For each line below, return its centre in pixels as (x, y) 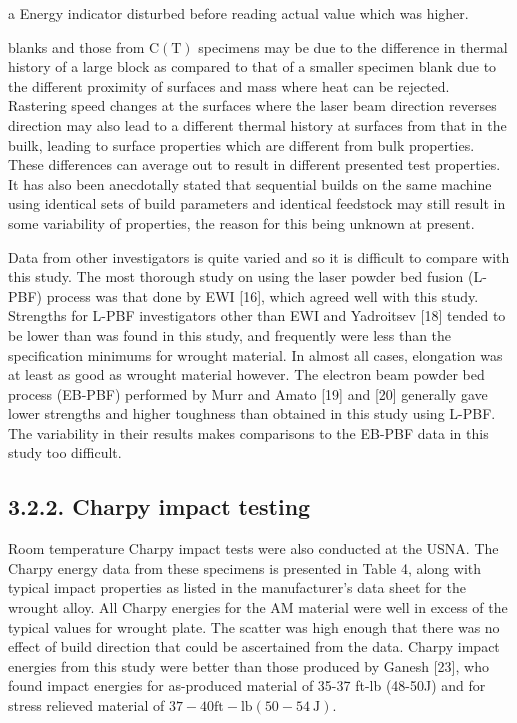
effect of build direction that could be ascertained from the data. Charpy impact (254, 646)
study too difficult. (65, 452)
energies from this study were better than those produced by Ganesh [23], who (248, 665)
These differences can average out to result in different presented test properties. (254, 164)
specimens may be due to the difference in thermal (353, 46)
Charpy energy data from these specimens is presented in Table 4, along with (245, 567)
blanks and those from (76, 46)
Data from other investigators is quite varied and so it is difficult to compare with (259, 256)
